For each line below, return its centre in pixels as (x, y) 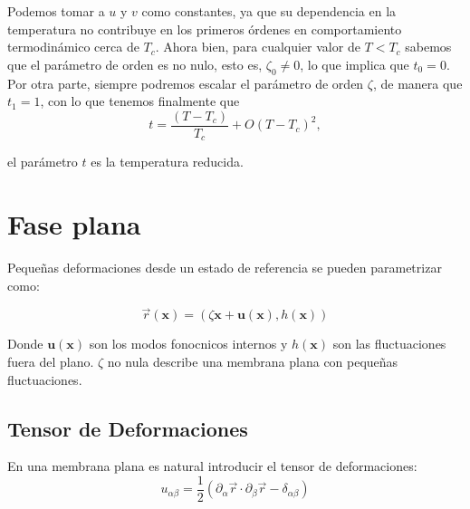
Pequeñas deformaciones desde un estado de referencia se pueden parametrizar (225, 267)
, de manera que (417, 83)
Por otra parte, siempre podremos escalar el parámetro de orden (186, 83)
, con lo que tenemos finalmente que (140, 101)
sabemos (428, 47)
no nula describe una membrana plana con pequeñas (253, 361)
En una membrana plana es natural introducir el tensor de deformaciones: (212, 466)
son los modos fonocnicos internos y (188, 344)
